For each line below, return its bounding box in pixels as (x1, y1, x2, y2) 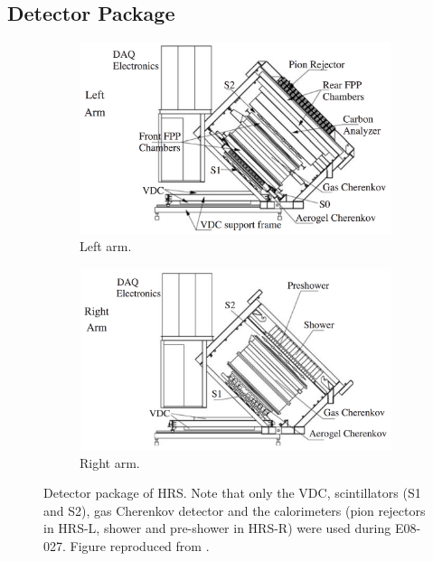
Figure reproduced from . (70, 537, 210, 556)
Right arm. (80, 453, 140, 472)
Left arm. (80, 237, 132, 256)
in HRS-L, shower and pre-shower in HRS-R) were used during (43, 519, 391, 538)
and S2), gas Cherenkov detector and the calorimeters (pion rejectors (43, 500, 426, 519)
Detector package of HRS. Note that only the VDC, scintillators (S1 (43, 483, 421, 502)
